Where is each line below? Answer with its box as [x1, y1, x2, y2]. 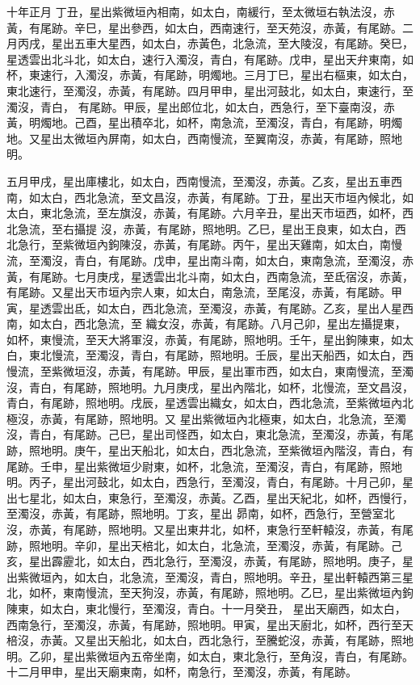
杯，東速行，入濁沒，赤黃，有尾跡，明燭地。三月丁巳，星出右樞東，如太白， [6, 66, 414, 83]
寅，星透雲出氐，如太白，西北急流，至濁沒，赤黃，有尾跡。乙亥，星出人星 [6, 299, 402, 316]
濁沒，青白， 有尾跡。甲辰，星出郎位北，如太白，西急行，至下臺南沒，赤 [6, 98, 395, 115]
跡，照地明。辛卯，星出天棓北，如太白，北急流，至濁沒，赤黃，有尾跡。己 [6, 536, 402, 553]
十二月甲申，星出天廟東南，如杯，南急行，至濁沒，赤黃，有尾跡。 [6, 663, 357, 680]
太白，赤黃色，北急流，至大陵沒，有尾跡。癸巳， [153, 35, 414, 52]
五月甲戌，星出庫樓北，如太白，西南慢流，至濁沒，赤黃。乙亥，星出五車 [6, 172, 391, 189]
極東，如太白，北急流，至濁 [258, 410, 406, 427]
